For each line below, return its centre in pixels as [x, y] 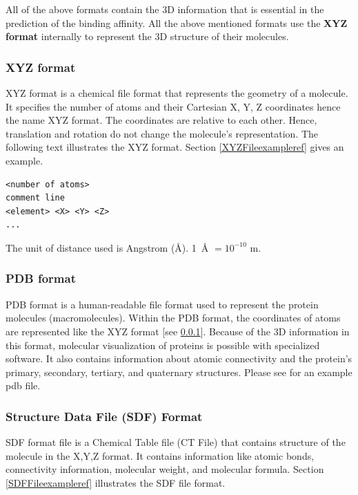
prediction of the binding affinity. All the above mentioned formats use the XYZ [177, 22]
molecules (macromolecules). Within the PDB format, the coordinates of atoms [173, 318]
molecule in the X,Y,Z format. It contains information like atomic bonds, [160, 455]
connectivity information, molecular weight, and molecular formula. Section [165, 469]
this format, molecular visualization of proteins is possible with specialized [163, 345]
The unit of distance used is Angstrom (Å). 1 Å [107, 247]
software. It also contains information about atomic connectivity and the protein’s [179, 358]
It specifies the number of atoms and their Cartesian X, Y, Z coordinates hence [173, 106]
